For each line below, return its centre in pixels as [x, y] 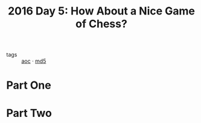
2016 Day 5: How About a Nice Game [101, 11]
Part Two [29, 113]
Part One [29, 85]
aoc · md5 [34, 61]
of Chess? [101, 24]
